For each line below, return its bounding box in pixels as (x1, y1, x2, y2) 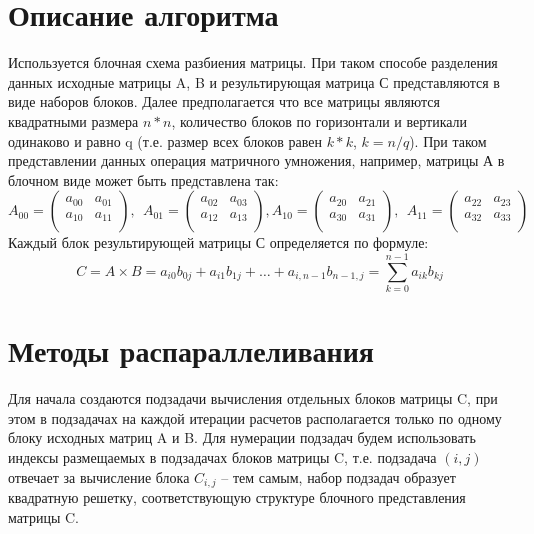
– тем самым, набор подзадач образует (221, 466, 456, 487)
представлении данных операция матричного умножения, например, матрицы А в (8, 150, 505, 171)
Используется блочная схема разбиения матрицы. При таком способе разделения (8, 52, 498, 73)
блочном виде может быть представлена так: (8, 169, 279, 190)
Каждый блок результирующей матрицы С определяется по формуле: (8, 232, 429, 253)
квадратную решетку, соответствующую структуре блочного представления (8, 486, 466, 507)
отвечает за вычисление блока (8, 466, 190, 487)
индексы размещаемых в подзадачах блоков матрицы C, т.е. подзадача (8, 446, 437, 467)
